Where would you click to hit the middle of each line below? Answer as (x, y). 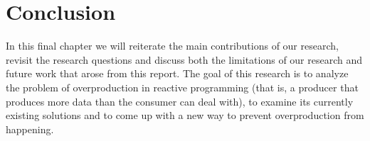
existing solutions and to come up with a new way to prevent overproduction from (185, 115)
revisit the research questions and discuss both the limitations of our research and (184, 59)
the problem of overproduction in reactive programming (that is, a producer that (182, 87)
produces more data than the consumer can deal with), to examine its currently (180, 101)
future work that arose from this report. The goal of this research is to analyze (177, 73)
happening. (30, 129)
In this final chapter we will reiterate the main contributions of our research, (172, 46)
